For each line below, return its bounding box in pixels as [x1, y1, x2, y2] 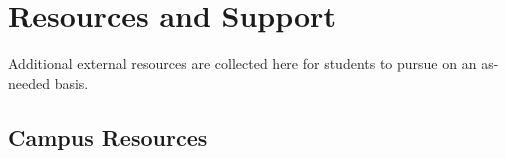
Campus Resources [8, 121, 208, 152]
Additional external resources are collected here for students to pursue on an [8, 53, 477, 74]
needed [8, 72, 50, 93]
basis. [54, 72, 89, 93]
